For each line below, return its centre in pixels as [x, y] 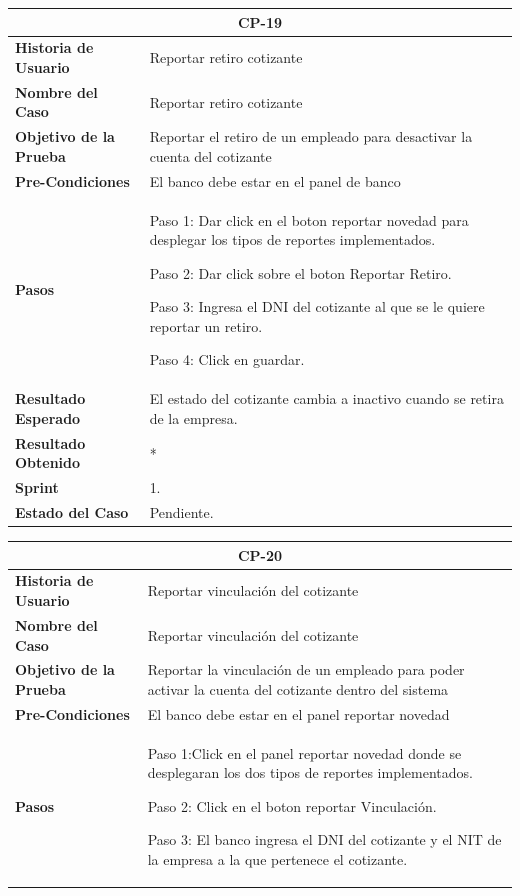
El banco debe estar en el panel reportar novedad [298, 713]
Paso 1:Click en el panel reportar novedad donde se [304, 752]
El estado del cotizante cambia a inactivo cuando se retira [326, 398]
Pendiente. [181, 512]
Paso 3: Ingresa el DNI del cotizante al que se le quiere [317, 306]
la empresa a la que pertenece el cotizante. [277, 859]
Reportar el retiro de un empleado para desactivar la [311, 136]
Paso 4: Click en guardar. [227, 359]
